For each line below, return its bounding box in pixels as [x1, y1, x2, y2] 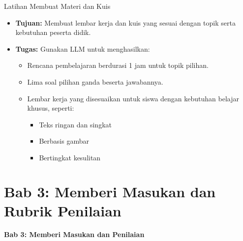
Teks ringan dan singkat [39, 119, 112, 129]
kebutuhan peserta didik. [15, 27, 91, 37]
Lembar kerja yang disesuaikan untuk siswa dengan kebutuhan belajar [27, 93, 239, 103]
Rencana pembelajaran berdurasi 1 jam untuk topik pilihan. [27, 60, 209, 70]
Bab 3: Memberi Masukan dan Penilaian [4, 229, 145, 239]
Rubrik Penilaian [4, 200, 121, 220]
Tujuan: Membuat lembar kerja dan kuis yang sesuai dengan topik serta [15, 17, 236, 28]
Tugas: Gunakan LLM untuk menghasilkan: [15, 43, 150, 54]
